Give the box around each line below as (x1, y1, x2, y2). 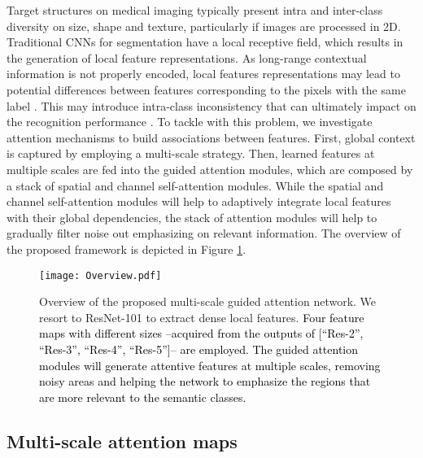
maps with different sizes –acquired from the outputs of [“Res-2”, (39, 325, 364, 342)
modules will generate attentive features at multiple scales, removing (39, 356, 381, 373)
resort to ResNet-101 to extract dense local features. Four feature (39, 308, 364, 325)
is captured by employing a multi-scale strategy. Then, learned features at (7, 145, 375, 162)
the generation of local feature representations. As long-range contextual (7, 49, 367, 66)
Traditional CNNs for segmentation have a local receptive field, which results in (7, 33, 403, 50)
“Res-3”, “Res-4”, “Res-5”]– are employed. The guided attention (39, 340, 358, 357)
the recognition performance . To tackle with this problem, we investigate (7, 113, 373, 130)
